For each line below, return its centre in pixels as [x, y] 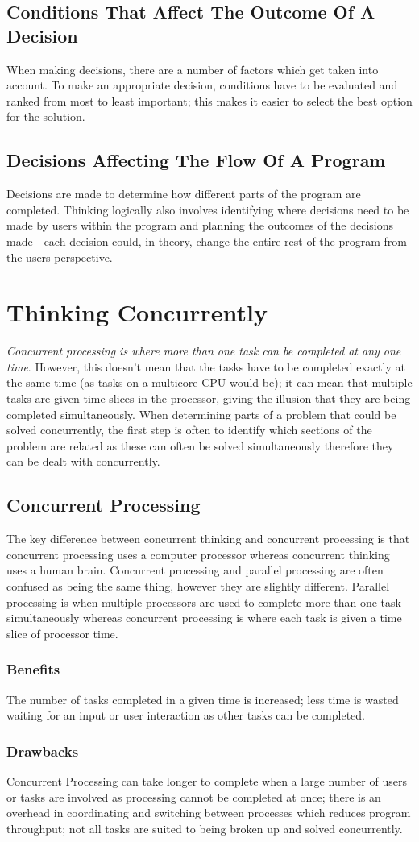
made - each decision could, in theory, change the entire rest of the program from [207, 241]
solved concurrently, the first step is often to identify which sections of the [189, 430]
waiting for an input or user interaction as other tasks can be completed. [186, 715]
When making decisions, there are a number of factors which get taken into [193, 69]
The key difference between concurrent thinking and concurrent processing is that [208, 539]
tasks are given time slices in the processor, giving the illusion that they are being [209, 398]
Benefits [33, 669]
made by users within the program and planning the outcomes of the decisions [200, 225]
